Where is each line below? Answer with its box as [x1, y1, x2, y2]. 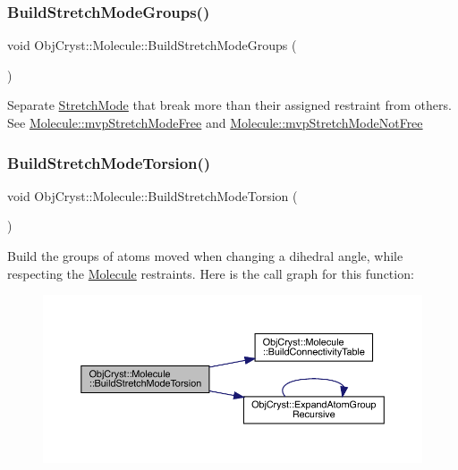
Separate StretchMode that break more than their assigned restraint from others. [7, 96, 452, 114]
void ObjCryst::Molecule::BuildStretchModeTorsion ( [7, 186, 298, 205]
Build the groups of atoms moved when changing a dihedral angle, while [7, 247, 403, 264]
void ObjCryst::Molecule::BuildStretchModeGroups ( [7, 36, 297, 55]
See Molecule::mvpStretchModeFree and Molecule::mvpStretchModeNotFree [7, 113, 423, 131]
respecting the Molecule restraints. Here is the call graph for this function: [7, 264, 414, 282]
